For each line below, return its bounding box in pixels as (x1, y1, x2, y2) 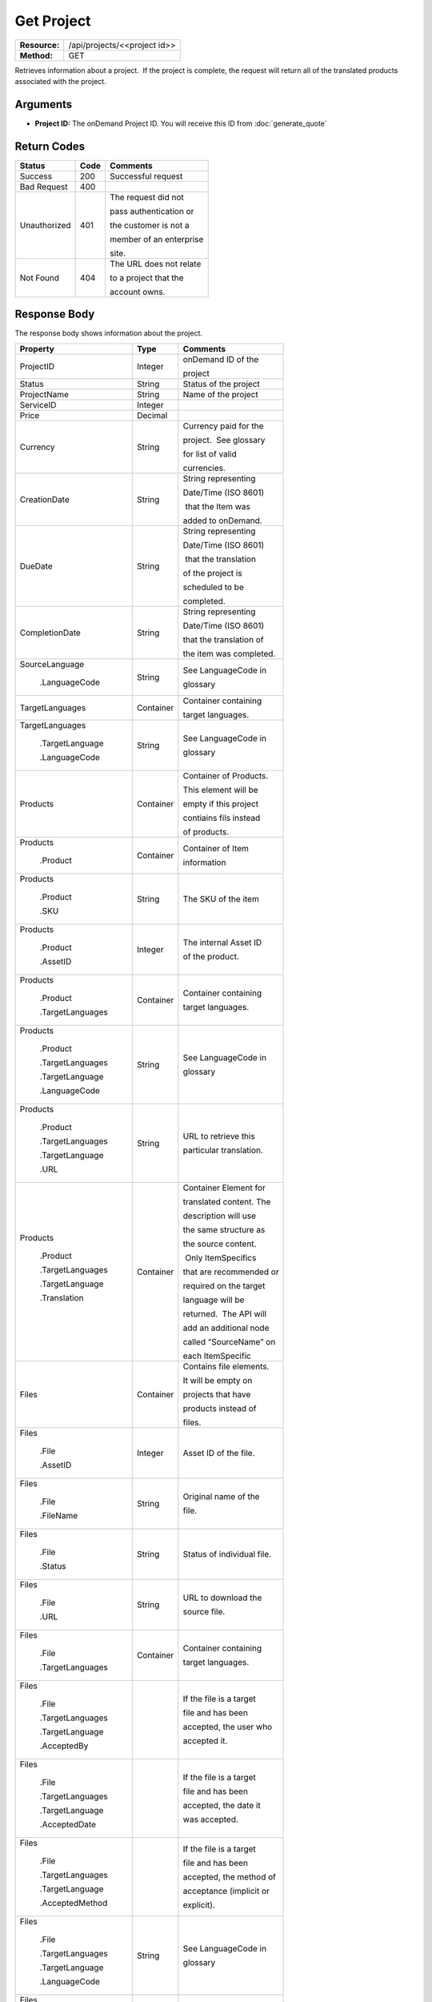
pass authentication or (109, 205, 194, 216)
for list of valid (182, 448, 238, 460)
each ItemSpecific (182, 1350, 251, 1361)
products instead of (182, 1402, 257, 1413)
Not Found (19, 272, 60, 283)
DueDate (19, 561, 54, 572)
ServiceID (19, 399, 57, 410)
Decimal (136, 409, 168, 420)
